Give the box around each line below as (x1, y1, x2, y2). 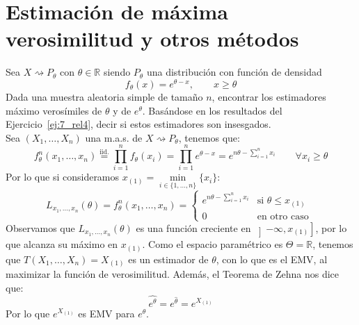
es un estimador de (128, 251, 209, 266)
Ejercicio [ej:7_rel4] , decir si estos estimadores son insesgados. (6, 117, 271, 131)
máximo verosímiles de (6, 103, 102, 117)
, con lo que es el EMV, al (216, 251, 328, 266)
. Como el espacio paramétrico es (142, 237, 283, 251)
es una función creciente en (136, 220, 251, 235)
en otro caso (257, 211, 309, 222)
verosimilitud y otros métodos (6, 24, 299, 53)
